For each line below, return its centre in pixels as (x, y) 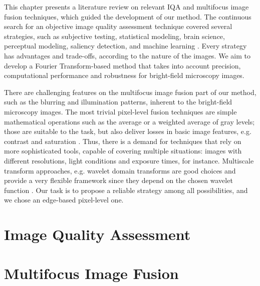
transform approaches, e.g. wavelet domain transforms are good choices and (120, 170)
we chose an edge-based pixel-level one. (64, 200)
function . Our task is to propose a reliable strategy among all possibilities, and (126, 190)
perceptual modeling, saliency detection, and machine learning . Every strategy (125, 46)
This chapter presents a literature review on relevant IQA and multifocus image (126, 6)
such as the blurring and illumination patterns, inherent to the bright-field (118, 102)
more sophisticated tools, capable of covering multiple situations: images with (123, 151)
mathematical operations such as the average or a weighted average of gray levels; (129, 121)
